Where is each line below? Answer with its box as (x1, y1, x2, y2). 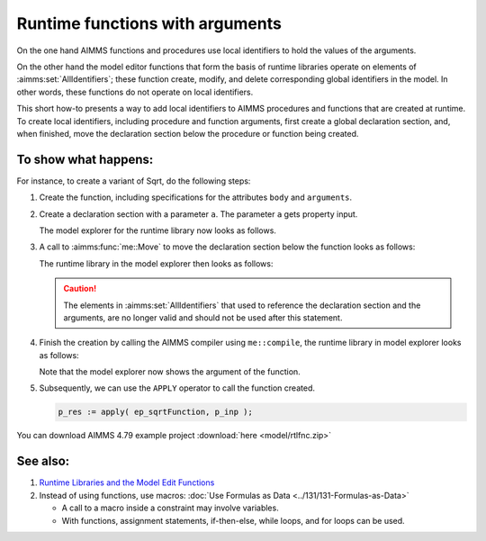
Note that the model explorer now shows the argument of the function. (39, 366, 301, 377)
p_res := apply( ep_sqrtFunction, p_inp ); (58, 407, 254, 418)
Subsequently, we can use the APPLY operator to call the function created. (39, 383, 315, 393)
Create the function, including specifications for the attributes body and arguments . (39, 192, 353, 203)
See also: (16, 454, 70, 469)
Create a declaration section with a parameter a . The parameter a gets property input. (39, 208, 358, 220)
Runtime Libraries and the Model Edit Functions (39, 477, 215, 488)
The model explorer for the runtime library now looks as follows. (39, 225, 276, 236)
